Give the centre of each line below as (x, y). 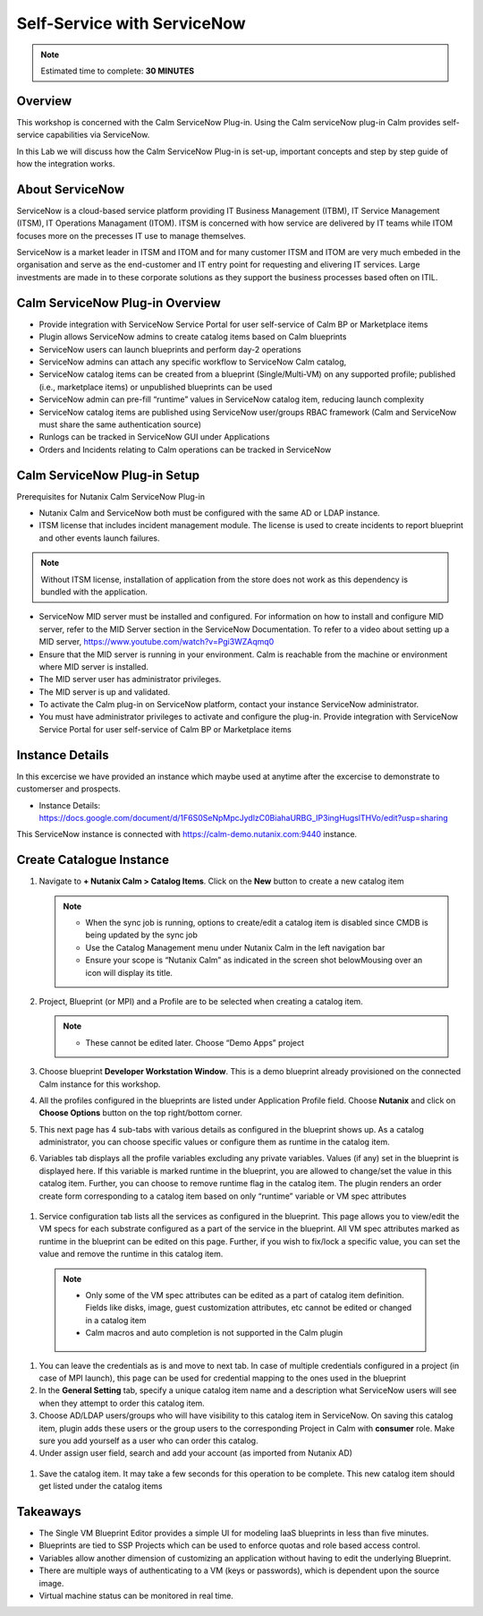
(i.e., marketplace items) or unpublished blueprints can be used (156, 387)
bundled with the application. (94, 592)
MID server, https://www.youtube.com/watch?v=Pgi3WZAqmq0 (157, 642)
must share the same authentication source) (120, 424)
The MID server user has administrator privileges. (130, 680)
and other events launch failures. (99, 538)
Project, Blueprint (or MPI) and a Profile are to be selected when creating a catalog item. (201, 1001)
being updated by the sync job (142, 935)
